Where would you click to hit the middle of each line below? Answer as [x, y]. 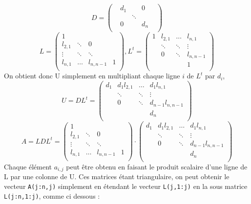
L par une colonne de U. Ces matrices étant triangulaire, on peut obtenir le [117, 176]
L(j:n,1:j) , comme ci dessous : [52, 195]
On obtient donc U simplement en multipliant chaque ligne [92, 76]
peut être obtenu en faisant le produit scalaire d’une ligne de [157, 167]
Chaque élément [28, 167]
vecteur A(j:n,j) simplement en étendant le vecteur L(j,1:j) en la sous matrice [126, 186]
